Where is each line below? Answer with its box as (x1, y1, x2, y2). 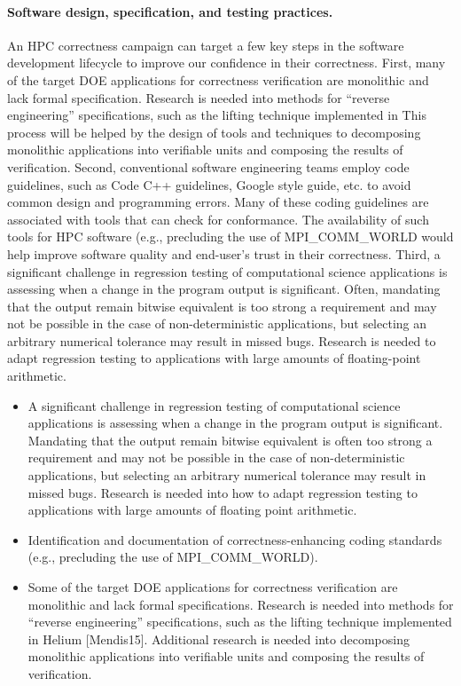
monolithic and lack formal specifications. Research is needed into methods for (27, 595, 454, 613)
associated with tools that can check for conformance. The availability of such (7, 209, 429, 228)
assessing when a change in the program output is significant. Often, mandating (7, 280, 441, 298)
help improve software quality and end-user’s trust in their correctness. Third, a (7, 244, 441, 263)
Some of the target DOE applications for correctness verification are (27, 578, 398, 596)
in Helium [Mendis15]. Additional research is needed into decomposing (27, 629, 410, 648)
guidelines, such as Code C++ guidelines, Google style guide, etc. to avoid (7, 175, 411, 193)
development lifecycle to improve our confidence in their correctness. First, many (7, 53, 446, 72)
